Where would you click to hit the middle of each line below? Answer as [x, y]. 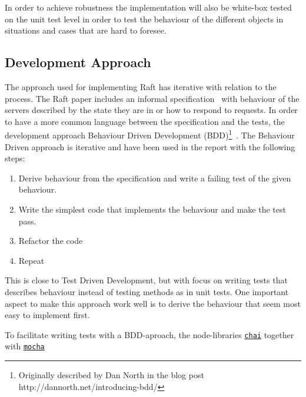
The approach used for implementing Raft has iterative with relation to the [141, 86]
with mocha [25, 346]
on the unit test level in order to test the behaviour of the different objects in [144, 19]
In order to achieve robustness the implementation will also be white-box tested [148, 7]
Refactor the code [51, 241]
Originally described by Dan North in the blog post [111, 375]
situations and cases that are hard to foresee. [86, 30]
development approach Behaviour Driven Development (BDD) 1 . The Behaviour [150, 134]
